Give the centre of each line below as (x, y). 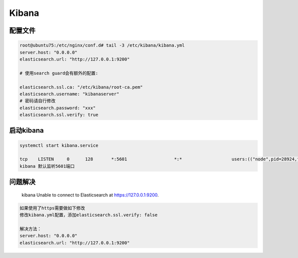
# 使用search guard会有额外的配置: (59, 73)
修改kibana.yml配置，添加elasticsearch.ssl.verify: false (89, 215)
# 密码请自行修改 (37, 101)
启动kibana (27, 131)
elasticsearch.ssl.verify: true (59, 115)
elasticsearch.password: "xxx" (58, 108)
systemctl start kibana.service (59, 145)
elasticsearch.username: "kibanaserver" (69, 94)
